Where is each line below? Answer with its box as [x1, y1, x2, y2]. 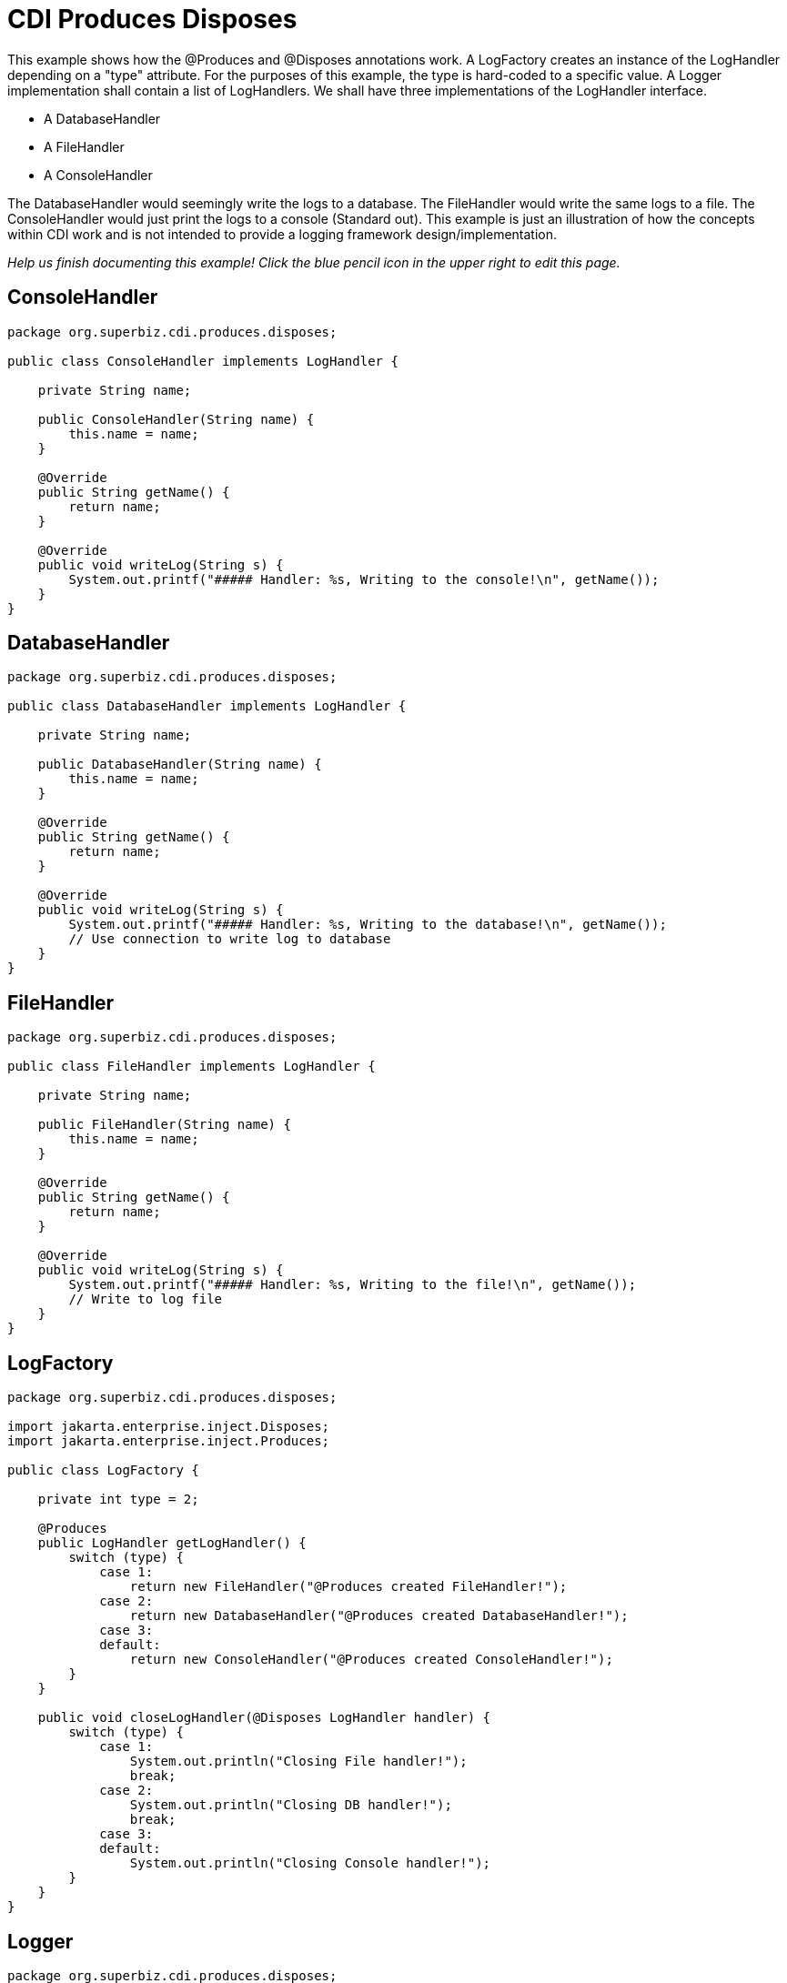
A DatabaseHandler [44, 110, 161, 126]
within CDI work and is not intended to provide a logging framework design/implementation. [7, 226, 558, 242]
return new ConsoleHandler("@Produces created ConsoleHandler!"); [129, 1652, 613, 1667]
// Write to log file [68, 1292, 223, 1307]
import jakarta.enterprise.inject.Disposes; [7, 1419, 330, 1434]
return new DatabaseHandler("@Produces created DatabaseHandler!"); [129, 1608, 629, 1624]
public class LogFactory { [7, 1463, 199, 1478]
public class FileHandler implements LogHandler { [7, 1059, 376, 1074]
